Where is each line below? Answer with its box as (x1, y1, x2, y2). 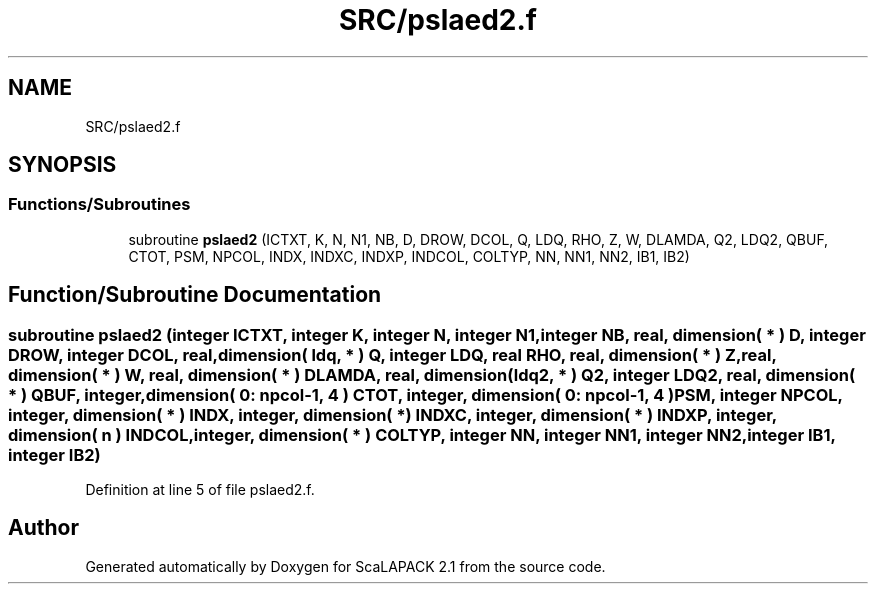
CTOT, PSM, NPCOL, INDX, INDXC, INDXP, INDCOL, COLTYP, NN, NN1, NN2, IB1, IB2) (128, 247, 690, 265)
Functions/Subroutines (8, 194, 191, 215)
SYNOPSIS (8, 152, 117, 178)
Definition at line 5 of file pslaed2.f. (85, 481, 315, 499)
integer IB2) (8, 444, 101, 465)
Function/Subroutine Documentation (8, 282, 382, 308)
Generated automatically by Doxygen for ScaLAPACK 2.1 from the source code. (85, 557, 606, 575)
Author (8, 515, 79, 541)
